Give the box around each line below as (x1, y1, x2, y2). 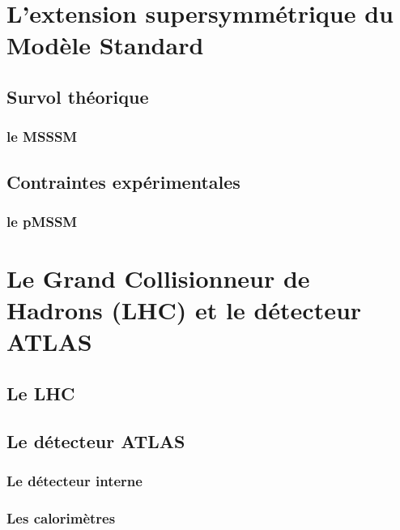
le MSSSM (6, 126, 78, 147)
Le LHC (6, 380, 75, 405)
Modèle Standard (6, 28, 204, 62)
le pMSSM (6, 211, 78, 231)
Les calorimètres (6, 507, 116, 528)
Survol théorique (6, 83, 149, 109)
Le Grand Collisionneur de (6, 262, 310, 294)
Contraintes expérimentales (6, 169, 240, 194)
